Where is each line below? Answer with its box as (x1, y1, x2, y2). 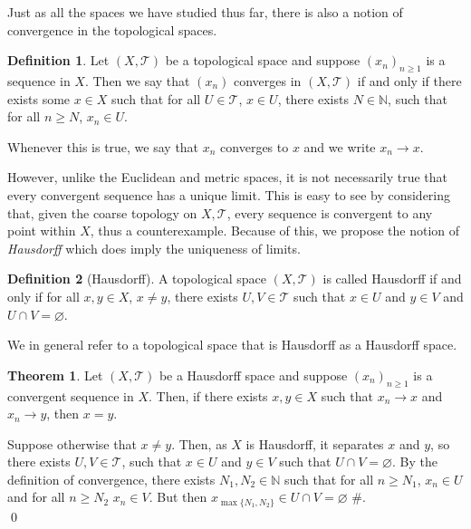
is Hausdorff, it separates (245, 434, 384, 453)
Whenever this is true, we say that (7, 137, 199, 156)
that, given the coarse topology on (7, 203, 197, 222)
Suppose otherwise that (7, 434, 137, 453)
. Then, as (171, 434, 227, 453)
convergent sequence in (7, 386, 134, 405)
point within (7, 221, 76, 240)
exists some (7, 89, 71, 108)
